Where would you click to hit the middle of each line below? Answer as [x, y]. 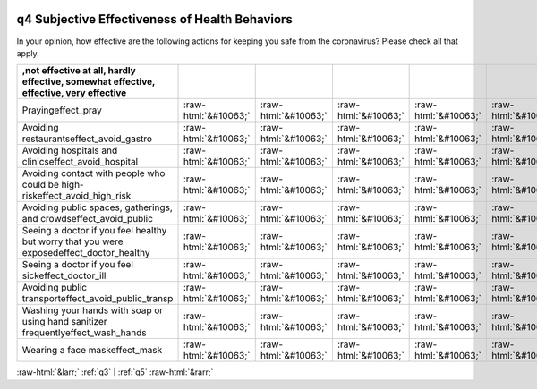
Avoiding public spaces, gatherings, [98, 207]
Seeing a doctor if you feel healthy [94, 231]
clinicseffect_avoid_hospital [80, 162]
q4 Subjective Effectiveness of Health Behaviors [154, 19]
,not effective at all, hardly [79, 71]
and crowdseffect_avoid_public [88, 219]
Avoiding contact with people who [94, 173]
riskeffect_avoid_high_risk [77, 196]
